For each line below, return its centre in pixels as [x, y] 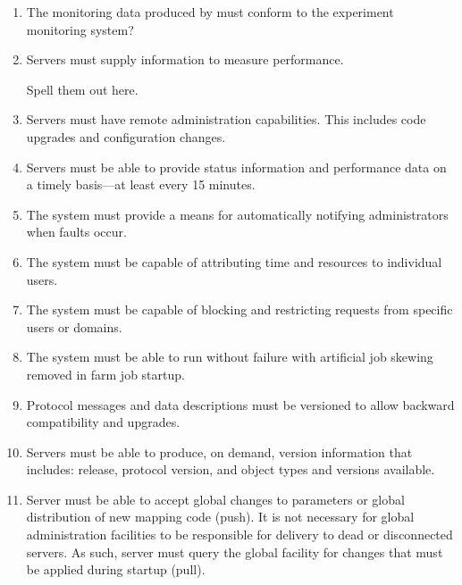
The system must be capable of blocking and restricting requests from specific [239, 309]
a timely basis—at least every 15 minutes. [141, 184]
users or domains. [74, 326]
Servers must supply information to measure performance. [185, 59]
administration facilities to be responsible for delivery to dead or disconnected [239, 535]
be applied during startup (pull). [116, 569]
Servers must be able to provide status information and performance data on [236, 167]
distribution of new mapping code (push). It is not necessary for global [220, 517]
